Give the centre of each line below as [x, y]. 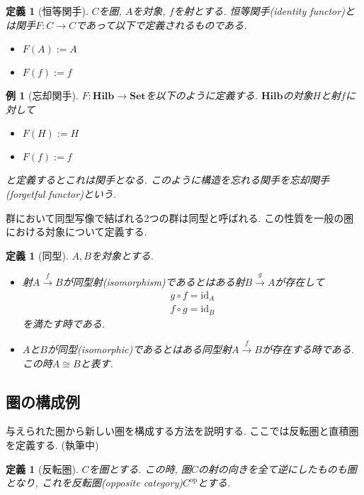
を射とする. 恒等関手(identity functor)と [264, 11]
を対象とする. [122, 255]
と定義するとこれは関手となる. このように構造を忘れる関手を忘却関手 [167, 180]
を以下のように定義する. [201, 95]
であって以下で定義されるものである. [161, 24]
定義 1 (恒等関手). [47, 11]
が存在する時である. [308, 349]
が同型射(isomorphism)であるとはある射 [154, 282]
